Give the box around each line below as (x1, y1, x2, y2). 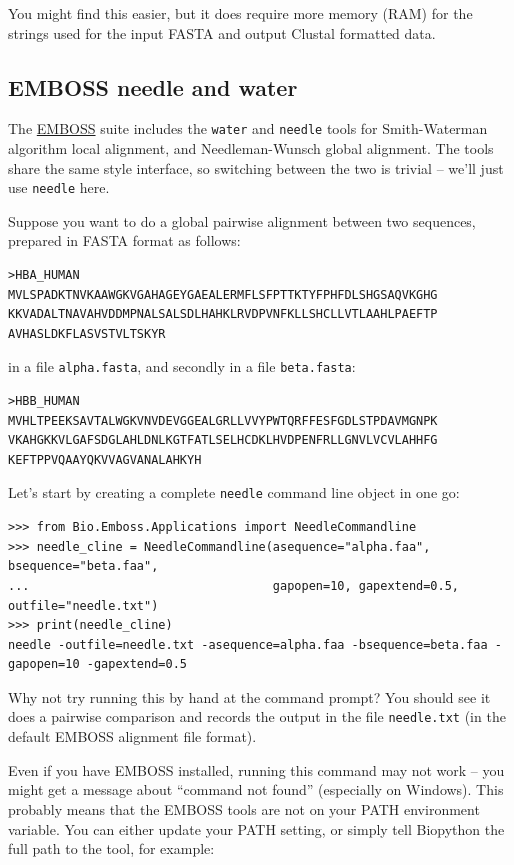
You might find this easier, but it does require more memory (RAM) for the (8, 3, 473, 23)
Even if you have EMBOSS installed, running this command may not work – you (8, 759, 505, 780)
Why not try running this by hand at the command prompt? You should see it (8, 686, 491, 707)
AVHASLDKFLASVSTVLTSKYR (8, 326, 166, 341)
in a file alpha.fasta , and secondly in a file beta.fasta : (8, 356, 356, 377)
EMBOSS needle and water (8, 71, 298, 102)
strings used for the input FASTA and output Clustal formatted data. (8, 22, 436, 43)
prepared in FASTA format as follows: (8, 230, 241, 251)
